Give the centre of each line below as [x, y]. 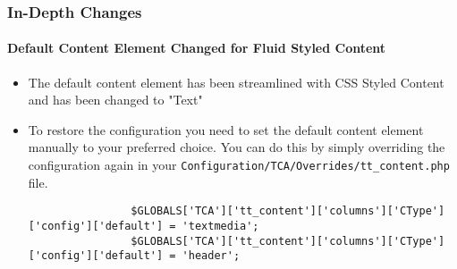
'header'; [211, 256]
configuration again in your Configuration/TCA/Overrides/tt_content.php [239, 165]
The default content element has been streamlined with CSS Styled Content [236, 82]
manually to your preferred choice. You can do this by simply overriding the [237, 147]
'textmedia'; [220, 226]
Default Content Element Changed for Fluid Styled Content [197, 48]
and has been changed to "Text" [115, 100]
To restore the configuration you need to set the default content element [226, 129]
